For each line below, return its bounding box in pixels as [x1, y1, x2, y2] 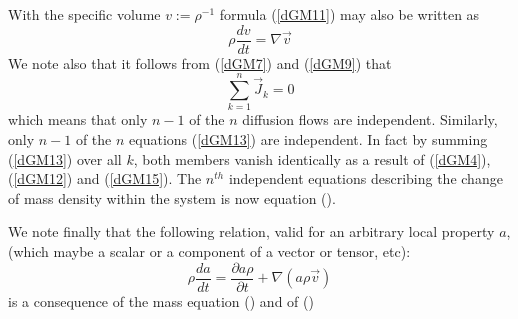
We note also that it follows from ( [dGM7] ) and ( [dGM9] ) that [8, 52, 392, 73]
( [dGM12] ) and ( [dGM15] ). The [8, 168, 202, 189]
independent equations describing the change [228, 168, 503, 189]
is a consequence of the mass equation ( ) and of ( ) [8, 290, 314, 311]
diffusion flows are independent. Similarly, [242, 109, 498, 130]
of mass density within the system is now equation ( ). [8, 187, 336, 208]
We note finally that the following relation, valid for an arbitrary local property [8, 221, 495, 242]
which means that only [8, 109, 148, 130]
